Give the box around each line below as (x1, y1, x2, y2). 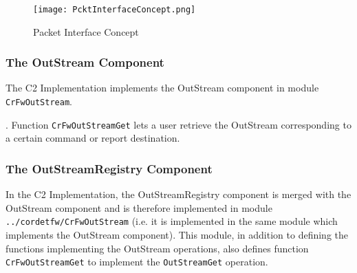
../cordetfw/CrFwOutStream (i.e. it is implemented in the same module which (6, 214, 338, 228)
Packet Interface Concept (33, 24, 139, 39)
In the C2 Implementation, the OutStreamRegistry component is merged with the (6, 187, 351, 201)
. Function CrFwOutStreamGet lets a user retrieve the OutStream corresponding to (6, 117, 351, 131)
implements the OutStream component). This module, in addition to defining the (6, 228, 349, 242)
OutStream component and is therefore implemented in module (6, 200, 272, 215)
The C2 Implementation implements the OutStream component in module (6, 80, 319, 95)
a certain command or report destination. (6, 131, 180, 145)
